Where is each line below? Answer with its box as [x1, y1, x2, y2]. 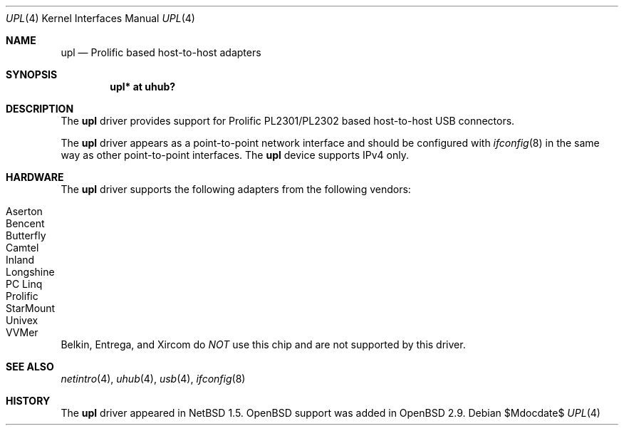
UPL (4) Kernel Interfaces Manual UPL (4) [6, 12, 195, 24]
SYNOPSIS [6, 68, 58, 81]
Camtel [6, 242, 39, 254]
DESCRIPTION [6, 103, 74, 115]
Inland [6, 254, 35, 266]
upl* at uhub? [110, 81, 176, 93]
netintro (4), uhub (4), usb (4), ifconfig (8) [61, 373, 246, 385]
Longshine [6, 266, 55, 278]
